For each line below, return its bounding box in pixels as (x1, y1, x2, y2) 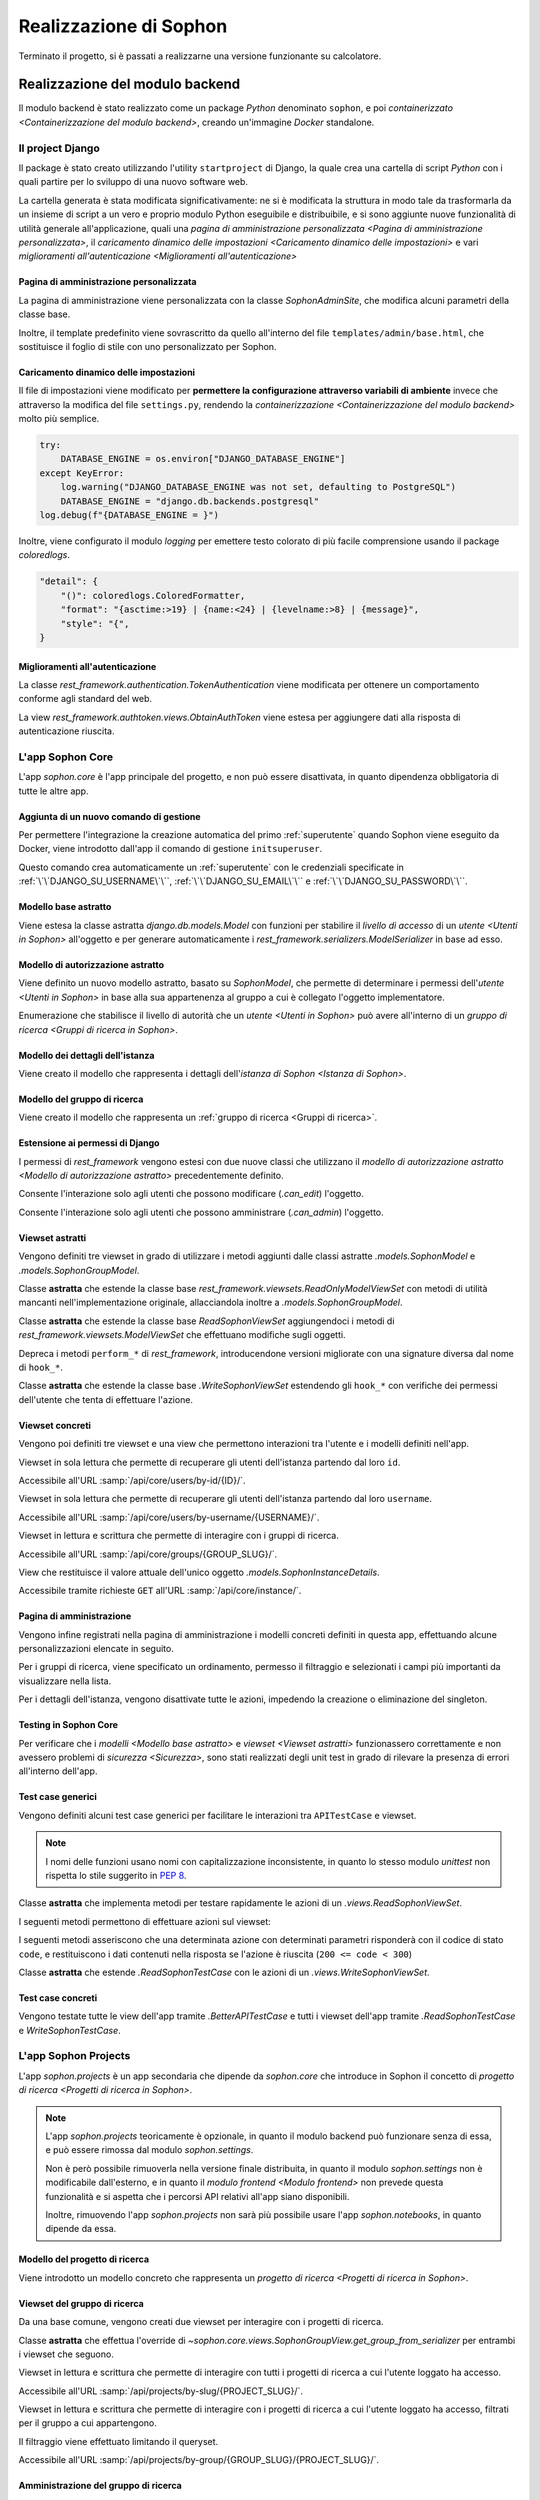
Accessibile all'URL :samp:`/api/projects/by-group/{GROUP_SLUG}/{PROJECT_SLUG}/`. (18, 2454, 380, 2466)
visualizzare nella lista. (18, 1675, 112, 1687)
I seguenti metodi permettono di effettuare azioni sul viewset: (18, 1915, 272, 1927)
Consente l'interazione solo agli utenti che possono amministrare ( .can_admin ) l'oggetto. (18, 1206, 384, 1218)
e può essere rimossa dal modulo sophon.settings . (45, 2144, 254, 2156)
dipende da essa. (45, 2223, 117, 2235)
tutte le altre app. (18, 785, 89, 797)
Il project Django (18, 141, 100, 155)
